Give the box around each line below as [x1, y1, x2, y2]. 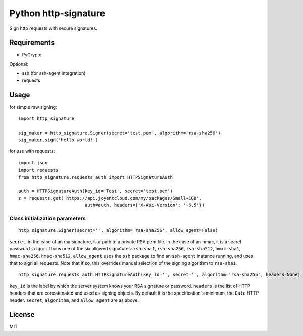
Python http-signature [9, 8, 106, 19]
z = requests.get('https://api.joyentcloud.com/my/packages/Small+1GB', [18, 195, 202, 201]
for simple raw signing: [9, 104, 57, 110]
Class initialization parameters [9, 215, 86, 222]
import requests [18, 167, 59, 173]
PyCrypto [22, 52, 42, 58]
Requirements [9, 38, 55, 47]
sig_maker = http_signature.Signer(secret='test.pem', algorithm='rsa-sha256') [18, 130, 221, 136]
